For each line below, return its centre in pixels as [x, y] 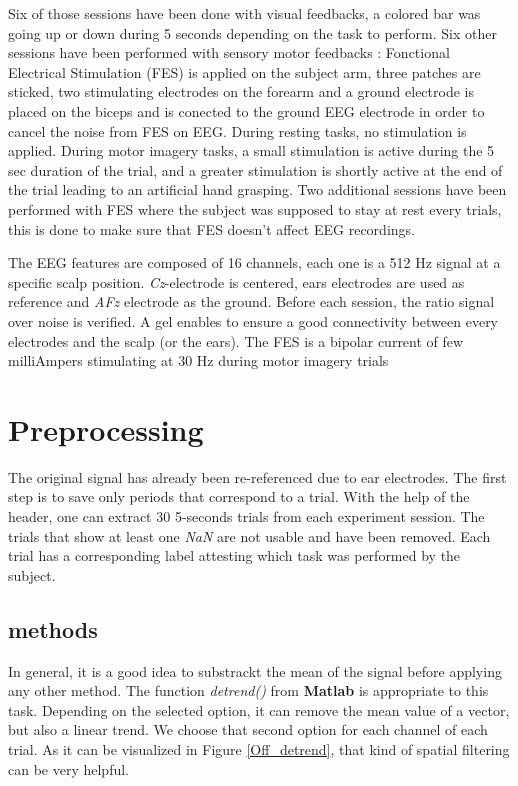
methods [53, 628]
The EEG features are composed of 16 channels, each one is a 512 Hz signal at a [254, 262]
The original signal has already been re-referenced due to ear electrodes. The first [257, 476]
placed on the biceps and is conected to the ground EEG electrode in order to [246, 110]
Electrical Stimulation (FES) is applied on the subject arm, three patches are [244, 71]
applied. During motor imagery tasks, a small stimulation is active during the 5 [251, 150]
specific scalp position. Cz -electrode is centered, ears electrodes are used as [236, 281]
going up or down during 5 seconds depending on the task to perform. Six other [252, 32]
